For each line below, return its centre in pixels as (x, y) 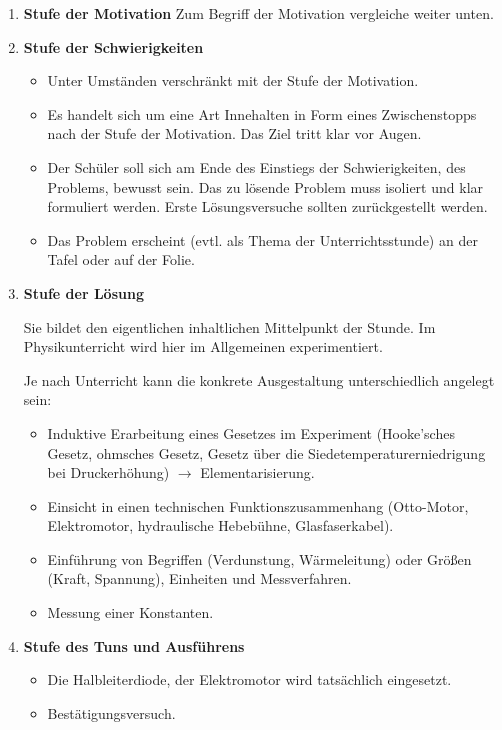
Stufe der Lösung (83, 292)
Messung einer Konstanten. (130, 612)
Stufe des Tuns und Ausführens (134, 645)
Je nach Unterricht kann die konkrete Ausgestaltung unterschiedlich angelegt (259, 379)
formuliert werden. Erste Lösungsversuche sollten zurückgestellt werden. (267, 206)
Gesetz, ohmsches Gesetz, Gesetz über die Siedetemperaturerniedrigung (266, 452)
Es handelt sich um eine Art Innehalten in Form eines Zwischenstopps (262, 113)
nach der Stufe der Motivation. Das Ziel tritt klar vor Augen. (234, 133)
